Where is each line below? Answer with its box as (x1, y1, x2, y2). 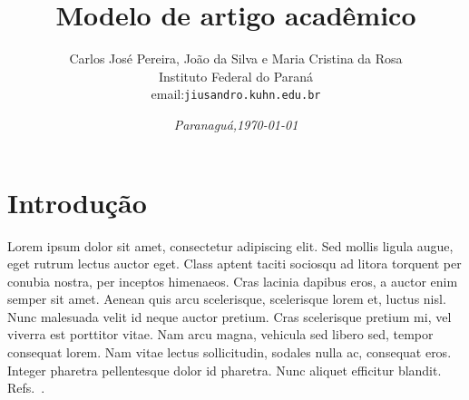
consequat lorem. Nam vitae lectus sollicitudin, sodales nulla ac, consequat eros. (7, 343, 452, 362)
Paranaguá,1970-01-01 (173, 114, 298, 133)
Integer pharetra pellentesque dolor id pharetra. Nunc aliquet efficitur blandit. (7, 360, 442, 379)
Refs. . (7, 378, 45, 397)
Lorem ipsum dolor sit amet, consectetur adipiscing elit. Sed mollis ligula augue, (7, 236, 454, 255)
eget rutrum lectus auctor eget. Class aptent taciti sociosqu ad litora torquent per (7, 254, 462, 273)
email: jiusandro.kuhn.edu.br (151, 84, 321, 103)
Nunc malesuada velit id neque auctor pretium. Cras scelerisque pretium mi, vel (7, 307, 452, 326)
